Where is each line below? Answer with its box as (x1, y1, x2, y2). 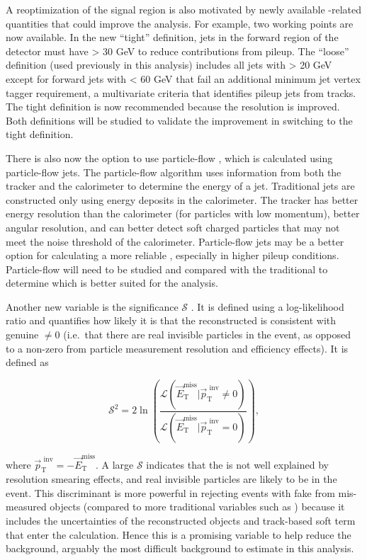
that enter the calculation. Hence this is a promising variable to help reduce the (6, 527, 351, 542)
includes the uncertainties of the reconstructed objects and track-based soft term (6, 513, 356, 528)
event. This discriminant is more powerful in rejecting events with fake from (6, 485, 335, 500)
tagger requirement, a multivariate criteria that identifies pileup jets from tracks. (6, 85, 356, 100)
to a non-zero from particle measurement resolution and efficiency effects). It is (6, 341, 349, 355)
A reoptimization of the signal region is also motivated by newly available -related (6, 2, 361, 16)
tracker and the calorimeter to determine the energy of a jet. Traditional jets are (6, 178, 355, 193)
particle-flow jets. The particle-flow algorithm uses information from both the (6, 164, 341, 179)
